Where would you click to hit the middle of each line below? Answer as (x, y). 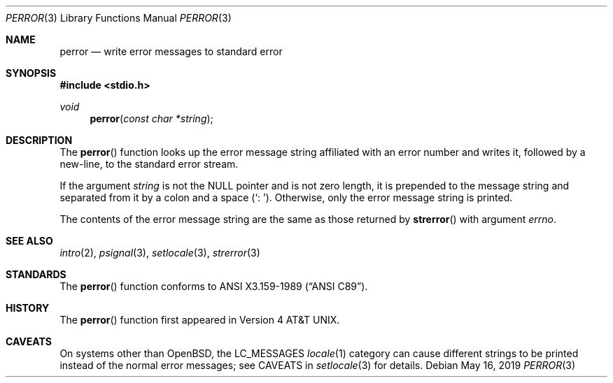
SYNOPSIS (31, 73)
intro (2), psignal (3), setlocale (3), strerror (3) (160, 253)
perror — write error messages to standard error (171, 51)
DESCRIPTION (39, 140)
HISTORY (28, 308)
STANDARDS (36, 274)
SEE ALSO (29, 241)
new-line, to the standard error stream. (149, 164)
